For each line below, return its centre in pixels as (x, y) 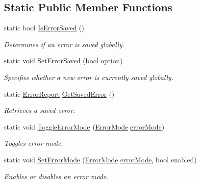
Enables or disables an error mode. (56, 176)
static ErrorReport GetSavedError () (59, 93)
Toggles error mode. (34, 143)
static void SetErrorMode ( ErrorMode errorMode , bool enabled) (100, 159)
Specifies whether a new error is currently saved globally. (89, 77)
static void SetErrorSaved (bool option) (63, 61)
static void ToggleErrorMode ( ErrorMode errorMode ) (84, 126)
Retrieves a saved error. (40, 110)
